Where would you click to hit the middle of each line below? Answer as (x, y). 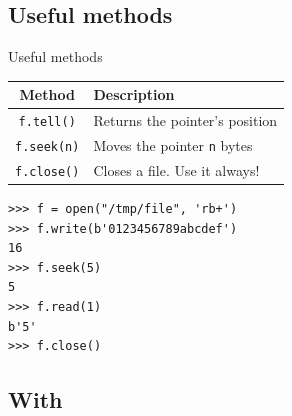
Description (134, 94)
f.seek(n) (47, 147)
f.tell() (47, 122)
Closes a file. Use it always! (176, 169)
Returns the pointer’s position (185, 120)
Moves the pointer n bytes (173, 145)
